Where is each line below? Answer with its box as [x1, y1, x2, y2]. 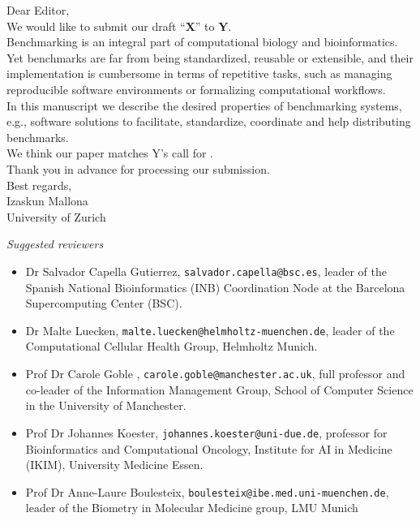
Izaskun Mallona [6, 192, 88, 209]
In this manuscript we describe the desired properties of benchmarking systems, [6, 97, 402, 114]
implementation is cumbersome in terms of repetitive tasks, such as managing [6, 65, 392, 82]
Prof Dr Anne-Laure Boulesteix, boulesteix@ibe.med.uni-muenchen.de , [25, 483, 389, 500]
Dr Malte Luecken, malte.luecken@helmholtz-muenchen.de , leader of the [25, 321, 395, 338]
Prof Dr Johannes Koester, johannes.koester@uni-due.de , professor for [25, 424, 388, 441]
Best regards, [6, 176, 72, 193]
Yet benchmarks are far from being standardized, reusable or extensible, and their [6, 49, 414, 66]
